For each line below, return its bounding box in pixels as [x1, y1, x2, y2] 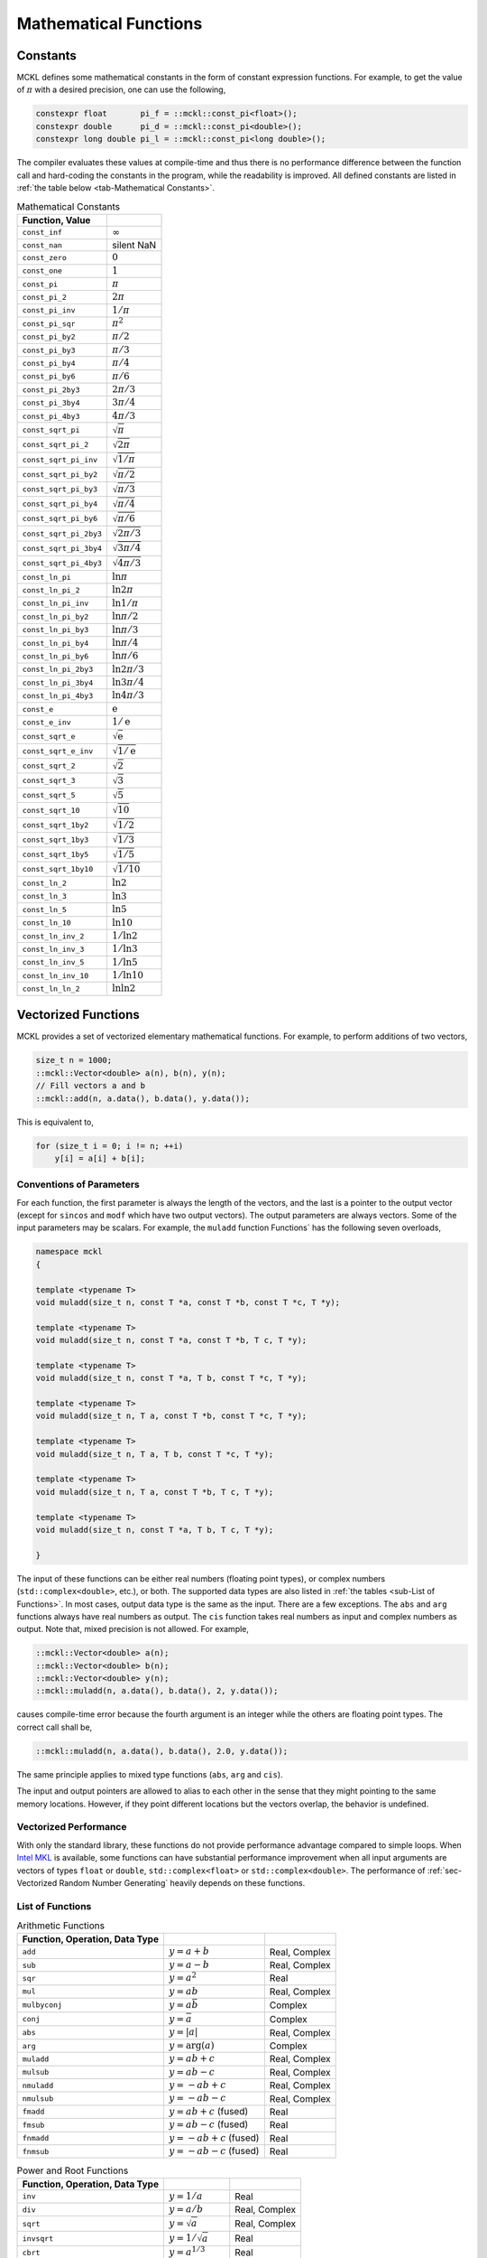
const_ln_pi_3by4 [22, 677, 94, 687]
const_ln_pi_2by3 [22, 665, 94, 675]
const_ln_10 [22, 918, 71, 928]
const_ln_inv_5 [22, 957, 85, 967]
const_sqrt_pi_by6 [22, 514, 98, 524]
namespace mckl [35, 1246, 103, 1257]
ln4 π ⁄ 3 [112, 689, 144, 702]
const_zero [22, 253, 68, 262]
